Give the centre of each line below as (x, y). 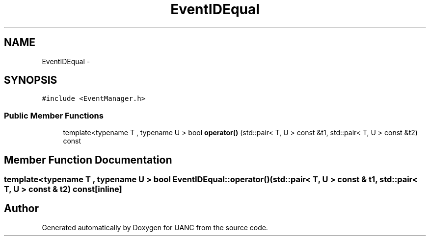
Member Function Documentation (88, 160)
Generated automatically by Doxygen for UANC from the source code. (155, 227)
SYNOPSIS (31, 80)
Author (21, 209)
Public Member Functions (54, 115)
